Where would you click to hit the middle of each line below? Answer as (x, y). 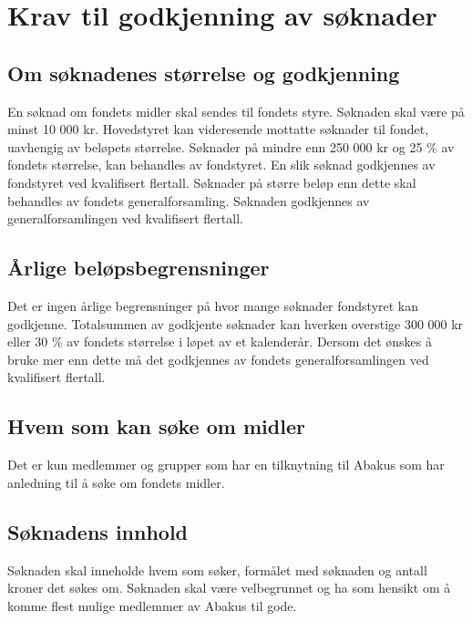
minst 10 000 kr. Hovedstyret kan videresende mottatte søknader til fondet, (218, 129)
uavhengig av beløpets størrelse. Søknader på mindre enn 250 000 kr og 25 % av (231, 146)
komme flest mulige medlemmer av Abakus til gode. (152, 605)
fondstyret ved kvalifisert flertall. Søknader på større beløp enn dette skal (212, 182)
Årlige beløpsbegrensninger (139, 268)
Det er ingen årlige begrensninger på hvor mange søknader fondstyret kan (213, 305)
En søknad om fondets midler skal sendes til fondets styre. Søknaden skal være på (236, 111)
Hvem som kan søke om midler (156, 426)
